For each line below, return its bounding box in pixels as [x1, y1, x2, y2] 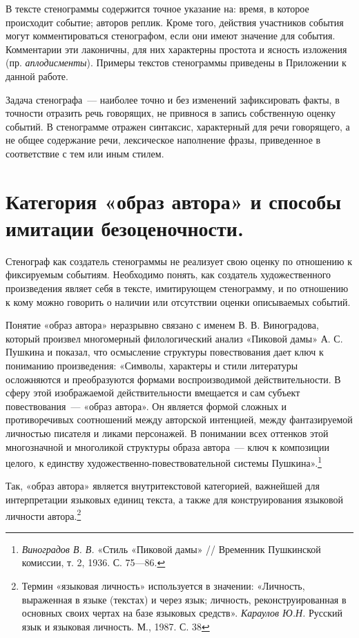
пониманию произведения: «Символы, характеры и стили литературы [6, 358, 298, 372]
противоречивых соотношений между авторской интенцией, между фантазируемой [6, 412, 353, 427]
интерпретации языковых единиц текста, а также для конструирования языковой [6, 492, 343, 506]
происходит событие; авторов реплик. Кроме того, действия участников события [6, 14, 344, 29]
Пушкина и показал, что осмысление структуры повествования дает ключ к [6, 345, 324, 359]
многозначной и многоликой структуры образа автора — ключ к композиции [6, 439, 330, 454]
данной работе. [6, 68, 68, 83]
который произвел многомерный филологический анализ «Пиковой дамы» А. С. [6, 331, 343, 345]
